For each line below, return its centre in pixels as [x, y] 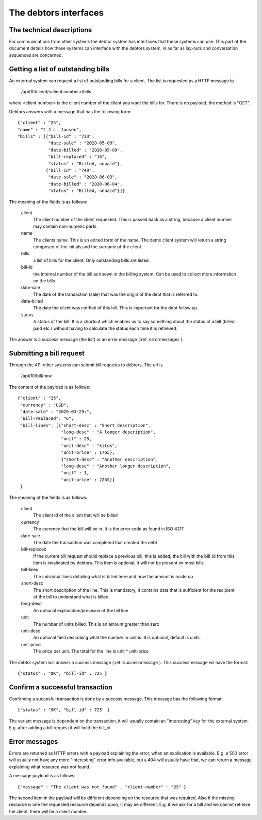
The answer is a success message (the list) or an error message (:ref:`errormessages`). [96, 340]
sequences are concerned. [36, 55]
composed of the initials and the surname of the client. [88, 247]
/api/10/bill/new [36, 376]
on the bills [44, 281]
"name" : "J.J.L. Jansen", [50, 129]
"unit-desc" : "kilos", [89, 445]
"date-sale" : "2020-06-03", [83, 177]
